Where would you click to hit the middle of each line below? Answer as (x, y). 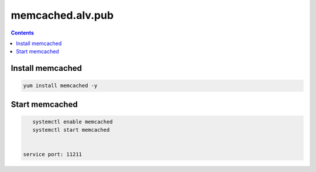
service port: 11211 (52, 154)
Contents (23, 33)
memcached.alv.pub (62, 15)
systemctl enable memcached (73, 122)
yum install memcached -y (60, 86)
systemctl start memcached (71, 130)
